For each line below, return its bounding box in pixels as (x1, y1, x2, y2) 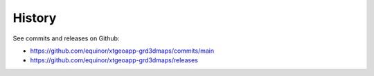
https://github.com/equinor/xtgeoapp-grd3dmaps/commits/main (30, 47, 215, 55)
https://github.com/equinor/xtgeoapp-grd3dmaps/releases (30, 56, 199, 64)
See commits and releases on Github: (12, 34, 120, 42)
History (12, 10, 57, 25)
